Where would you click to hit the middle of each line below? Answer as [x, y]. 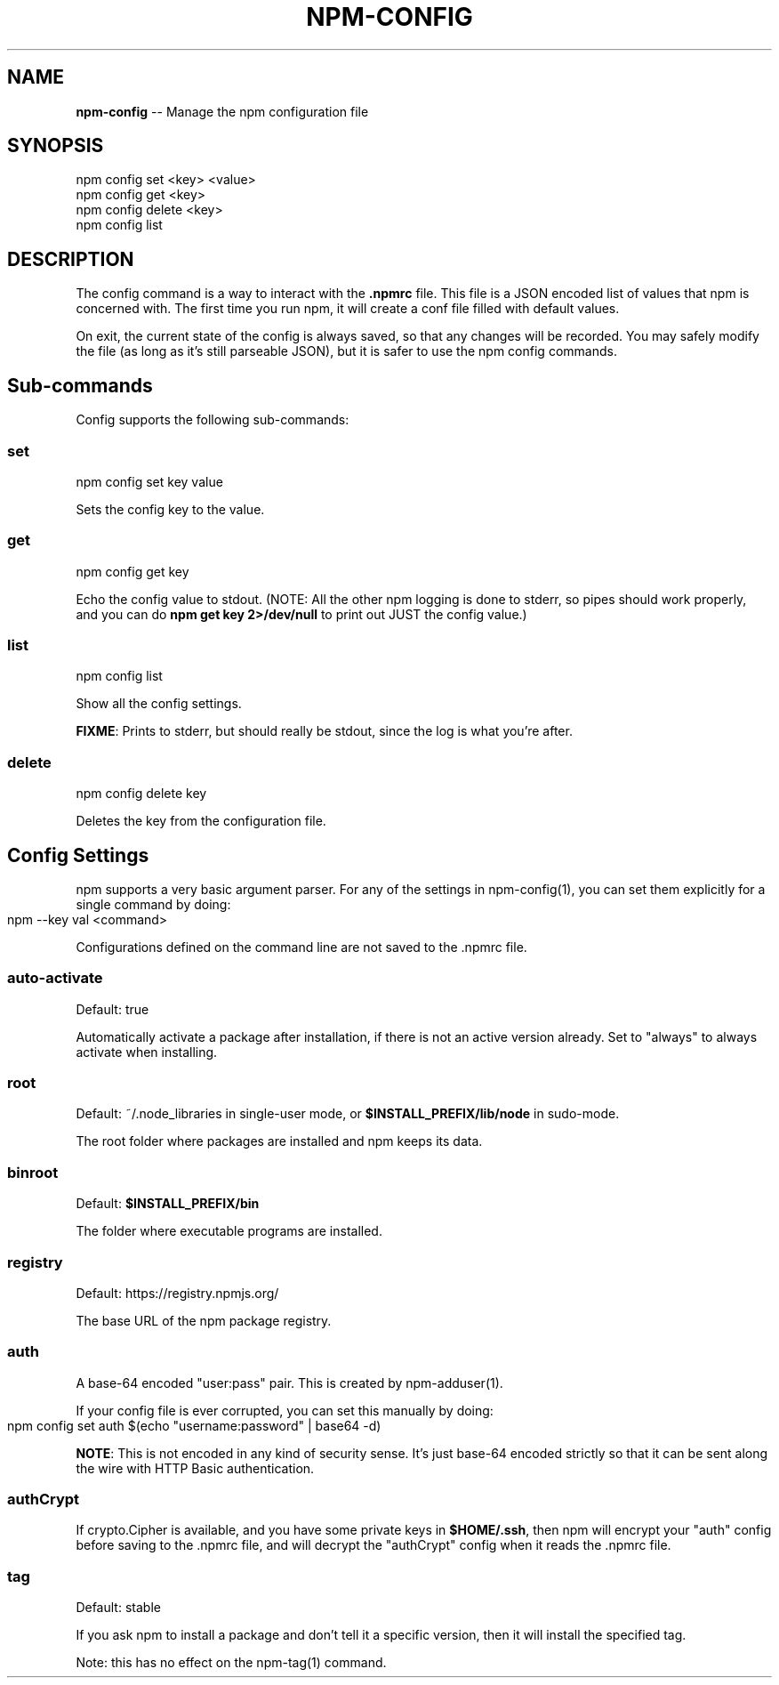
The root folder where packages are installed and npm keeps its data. [279, 1141]
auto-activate [55, 978]
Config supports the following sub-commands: [213, 420]
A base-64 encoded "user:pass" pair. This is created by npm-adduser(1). [289, 1383]
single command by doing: [153, 904]
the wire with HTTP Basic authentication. [195, 1468]
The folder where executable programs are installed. [229, 1231]
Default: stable [118, 1608]
